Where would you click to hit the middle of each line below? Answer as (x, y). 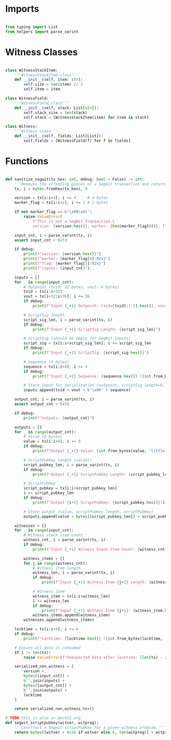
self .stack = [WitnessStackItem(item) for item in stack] (86, 117)
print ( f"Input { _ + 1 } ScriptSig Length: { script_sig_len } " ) (96, 329)
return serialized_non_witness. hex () (54, 709)
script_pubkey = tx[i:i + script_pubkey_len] (70, 488)
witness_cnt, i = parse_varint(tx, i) (65, 540)
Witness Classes (41, 52)
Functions (27, 161)
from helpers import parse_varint (42, 32)
